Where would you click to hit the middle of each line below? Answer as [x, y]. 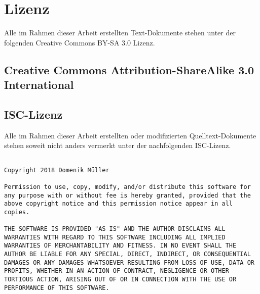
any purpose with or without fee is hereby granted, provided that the [127, 195]
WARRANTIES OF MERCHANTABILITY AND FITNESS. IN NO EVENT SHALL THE [120, 246]
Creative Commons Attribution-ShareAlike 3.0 [129, 69]
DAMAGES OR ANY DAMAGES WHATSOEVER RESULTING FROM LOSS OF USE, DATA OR [129, 262]
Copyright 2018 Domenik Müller [57, 170]
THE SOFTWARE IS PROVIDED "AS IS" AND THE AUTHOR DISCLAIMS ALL [115, 229]
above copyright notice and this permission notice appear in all [119, 204]
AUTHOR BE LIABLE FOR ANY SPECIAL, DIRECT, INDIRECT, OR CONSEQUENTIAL [127, 254]
